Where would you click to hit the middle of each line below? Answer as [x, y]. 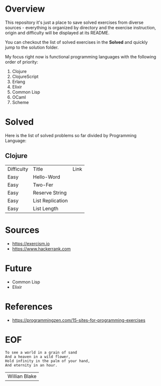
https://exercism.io [31, 244]
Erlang [18, 82]
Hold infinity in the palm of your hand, [48, 361]
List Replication [50, 200]
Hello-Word [46, 177]
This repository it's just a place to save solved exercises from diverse [74, 22]
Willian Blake [22, 376]
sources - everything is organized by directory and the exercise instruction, [80, 27]
